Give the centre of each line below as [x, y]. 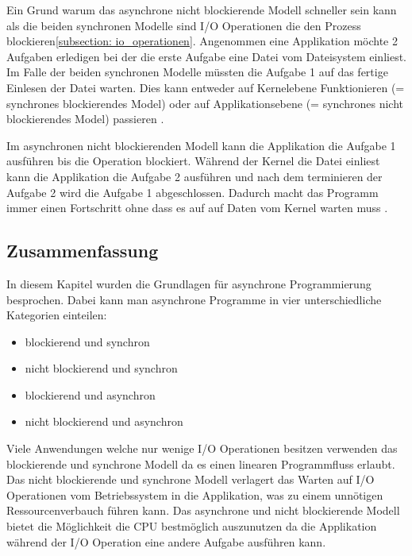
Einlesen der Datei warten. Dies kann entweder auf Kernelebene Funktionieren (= [206, 87]
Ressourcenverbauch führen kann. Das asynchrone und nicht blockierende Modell [203, 510]
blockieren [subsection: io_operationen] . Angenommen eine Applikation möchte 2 [202, 41]
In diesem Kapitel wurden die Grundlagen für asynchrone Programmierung [189, 283]
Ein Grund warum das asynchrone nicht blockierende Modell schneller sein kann [202, 10]
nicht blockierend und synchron [101, 368]
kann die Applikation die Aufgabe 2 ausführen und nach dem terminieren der [194, 176]
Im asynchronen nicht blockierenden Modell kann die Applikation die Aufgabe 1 [201, 145]
